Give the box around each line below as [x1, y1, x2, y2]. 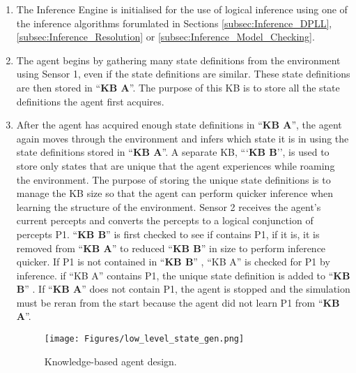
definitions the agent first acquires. [16, 94, 164, 108]
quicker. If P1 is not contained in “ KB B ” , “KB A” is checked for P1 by [16, 254, 330, 269]
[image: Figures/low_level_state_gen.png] [44, 334, 245, 344]
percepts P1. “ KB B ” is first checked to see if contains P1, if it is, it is [16, 226, 320, 241]
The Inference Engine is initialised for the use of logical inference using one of [16, 2, 348, 16]
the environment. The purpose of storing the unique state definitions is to [16, 172, 331, 186]
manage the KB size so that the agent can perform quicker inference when [16, 186, 334, 200]
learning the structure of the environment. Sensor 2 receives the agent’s [16, 199, 321, 214]
